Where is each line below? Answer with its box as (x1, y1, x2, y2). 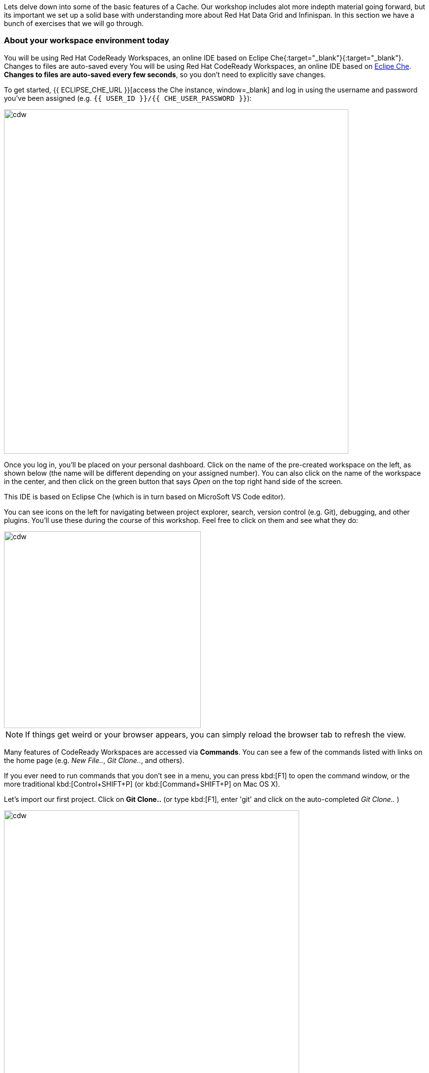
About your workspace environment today (4, 35, 169, 46)
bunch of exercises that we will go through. (4, 19, 144, 28)
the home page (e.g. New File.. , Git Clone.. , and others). (4, 756, 184, 765)
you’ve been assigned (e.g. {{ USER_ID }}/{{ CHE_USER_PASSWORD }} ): (4, 93, 252, 102)
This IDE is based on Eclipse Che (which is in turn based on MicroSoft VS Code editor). (4, 492, 285, 501)
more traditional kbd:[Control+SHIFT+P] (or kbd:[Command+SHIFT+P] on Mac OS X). (4, 779, 280, 788)
